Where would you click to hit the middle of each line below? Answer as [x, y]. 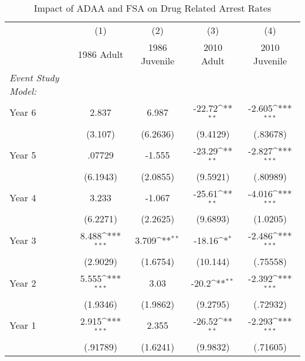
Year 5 [23, 155]
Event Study [34, 78]
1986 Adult [101, 54]
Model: [23, 91]
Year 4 [23, 197]
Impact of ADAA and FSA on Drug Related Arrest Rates [152, 8]
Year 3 [23, 240]
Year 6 [23, 112]
